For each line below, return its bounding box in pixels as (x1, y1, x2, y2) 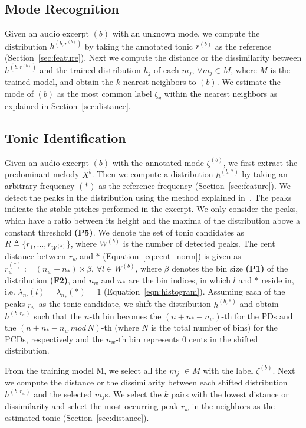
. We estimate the (216, 76, 281, 88)
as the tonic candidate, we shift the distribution (38, 298, 211, 310)
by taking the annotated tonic (84, 40, 193, 52)
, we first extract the (223, 156, 298, 168)
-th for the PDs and (221, 309, 293, 322)
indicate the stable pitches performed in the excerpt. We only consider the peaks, (5, 202, 298, 215)
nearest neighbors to (123, 76, 196, 88)
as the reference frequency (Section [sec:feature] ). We (98, 179, 291, 192)
